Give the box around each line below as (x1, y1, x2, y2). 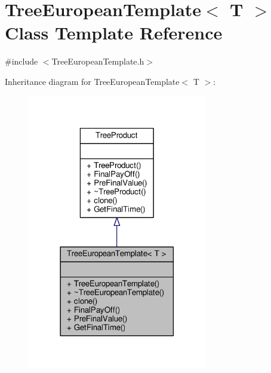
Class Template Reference (5, 20, 223, 45)
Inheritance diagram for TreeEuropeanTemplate (5, 75, 180, 87)
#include (5, 55, 38, 68)
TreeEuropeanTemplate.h (51, 55, 144, 68)
